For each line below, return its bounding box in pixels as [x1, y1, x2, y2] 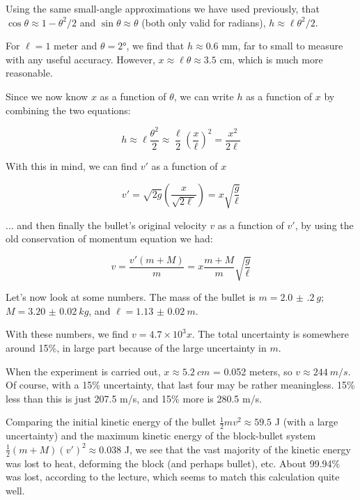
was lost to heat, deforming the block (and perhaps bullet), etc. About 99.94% [6, 455, 341, 470]
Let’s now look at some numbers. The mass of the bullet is [6, 290, 256, 304]
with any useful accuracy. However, [6, 52, 155, 66]
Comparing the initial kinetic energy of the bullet [6, 414, 217, 429]
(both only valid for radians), [141, 15, 266, 29]
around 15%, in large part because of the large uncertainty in [6, 341, 267, 354]
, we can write [173, 88, 234, 103]
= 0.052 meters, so [212, 364, 292, 378]
